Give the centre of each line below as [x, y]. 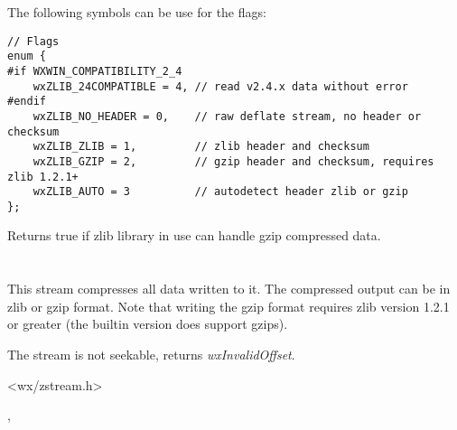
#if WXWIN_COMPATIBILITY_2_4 [95, 71]
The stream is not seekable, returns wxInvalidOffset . [151, 355]
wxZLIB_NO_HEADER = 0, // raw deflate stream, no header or [227, 116]
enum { [27, 56]
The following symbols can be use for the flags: [137, 12]
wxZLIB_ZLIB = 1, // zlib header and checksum [201, 147]
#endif [27, 102]
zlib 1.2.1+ [43, 177]
